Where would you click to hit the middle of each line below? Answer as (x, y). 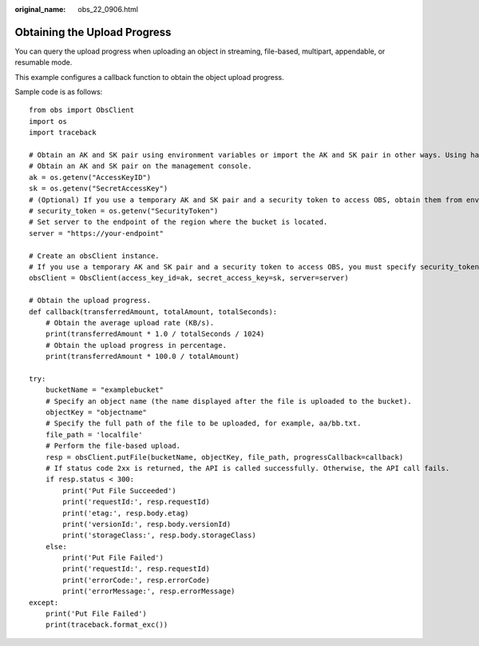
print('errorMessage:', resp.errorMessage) (149, 591)
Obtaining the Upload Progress (93, 32)
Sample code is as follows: (59, 92)
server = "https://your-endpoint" (96, 233)
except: (44, 602)
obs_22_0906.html (108, 9)
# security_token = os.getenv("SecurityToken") (124, 211)
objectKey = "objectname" (96, 413)
